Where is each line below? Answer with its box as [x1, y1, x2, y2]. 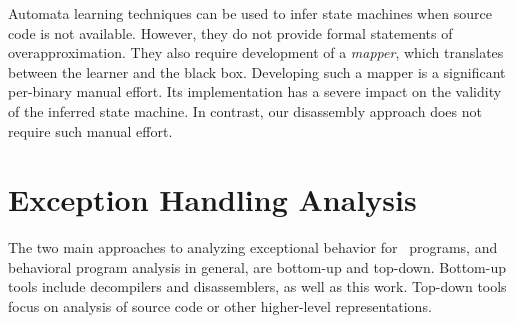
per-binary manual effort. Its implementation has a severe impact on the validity [8, 81, 502, 102]
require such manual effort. [8, 120, 173, 141]
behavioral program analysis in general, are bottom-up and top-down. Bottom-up [8, 256, 506, 277]
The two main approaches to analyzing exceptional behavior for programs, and [8, 237, 498, 258]
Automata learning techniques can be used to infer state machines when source [8, 3, 492, 23]
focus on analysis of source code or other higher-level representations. [8, 296, 432, 317]
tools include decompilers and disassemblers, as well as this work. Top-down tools [8, 276, 507, 297]
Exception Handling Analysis [8, 179, 417, 220]
